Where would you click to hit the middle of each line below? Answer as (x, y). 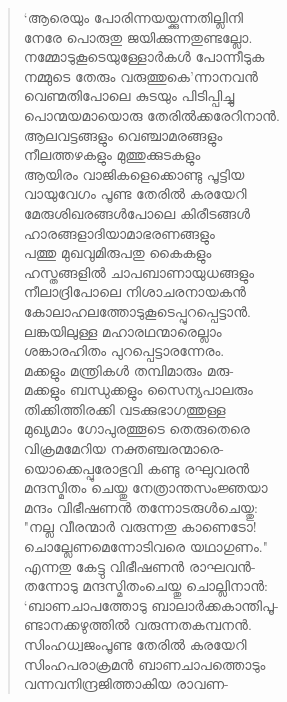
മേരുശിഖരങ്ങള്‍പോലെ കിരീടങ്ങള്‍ (137, 212)
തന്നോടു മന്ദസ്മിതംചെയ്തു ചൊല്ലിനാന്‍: (145, 585)
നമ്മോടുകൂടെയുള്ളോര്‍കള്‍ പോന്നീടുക (144, 56)
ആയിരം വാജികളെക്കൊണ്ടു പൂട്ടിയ (134, 173)
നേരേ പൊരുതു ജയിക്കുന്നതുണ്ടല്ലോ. (138, 36)
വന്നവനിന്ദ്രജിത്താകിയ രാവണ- (126, 683)
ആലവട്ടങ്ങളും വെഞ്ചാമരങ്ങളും (123, 134)
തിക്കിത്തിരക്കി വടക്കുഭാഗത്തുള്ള (124, 408)
